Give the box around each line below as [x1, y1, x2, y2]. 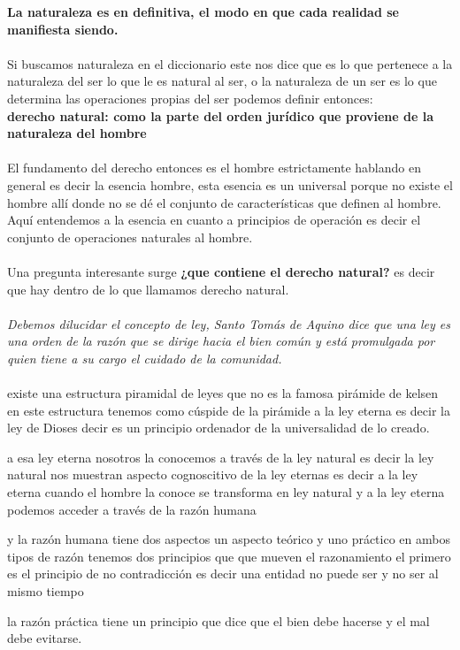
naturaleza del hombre [7, 124, 147, 142]
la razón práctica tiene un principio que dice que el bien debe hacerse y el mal [7, 611, 430, 630]
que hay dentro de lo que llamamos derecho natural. [7, 279, 289, 298]
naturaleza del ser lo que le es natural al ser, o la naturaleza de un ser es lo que [7, 72, 437, 90]
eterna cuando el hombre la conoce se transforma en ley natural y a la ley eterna [7, 483, 445, 501]
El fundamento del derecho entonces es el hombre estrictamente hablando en [7, 158, 421, 177]
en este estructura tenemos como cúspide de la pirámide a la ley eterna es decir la [7, 401, 450, 419]
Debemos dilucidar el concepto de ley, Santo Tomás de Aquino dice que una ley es [7, 314, 451, 333]
